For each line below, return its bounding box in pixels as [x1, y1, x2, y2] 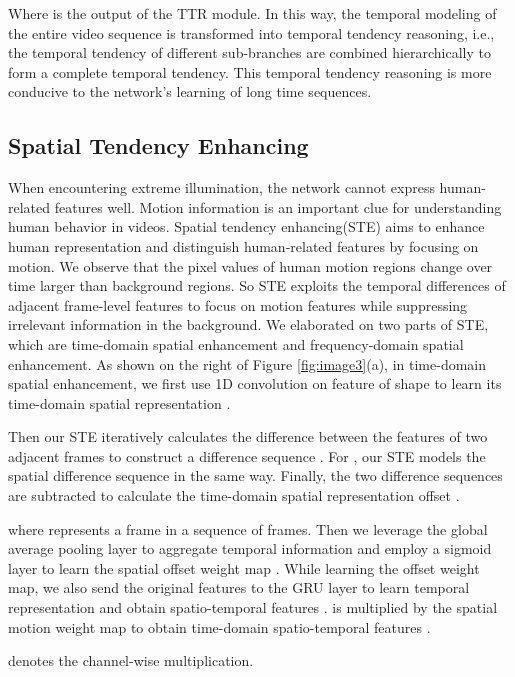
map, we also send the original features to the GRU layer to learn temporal [8, 577, 470, 598]
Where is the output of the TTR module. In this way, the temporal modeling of [8, 3, 497, 23]
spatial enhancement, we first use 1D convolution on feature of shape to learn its [8, 373, 502, 394]
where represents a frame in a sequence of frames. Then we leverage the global [8, 518, 488, 539]
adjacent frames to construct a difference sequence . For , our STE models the [8, 445, 486, 466]
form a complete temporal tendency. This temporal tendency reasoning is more [8, 61, 492, 82]
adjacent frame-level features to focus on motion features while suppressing [8, 294, 468, 315]
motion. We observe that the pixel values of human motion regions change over [8, 255, 493, 276]
